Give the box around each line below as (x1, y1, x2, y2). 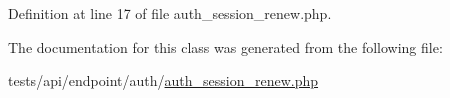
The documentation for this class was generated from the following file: (8, 36, 443, 57)
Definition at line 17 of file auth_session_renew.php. (8, 3, 332, 23)
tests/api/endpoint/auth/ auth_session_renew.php (8, 70, 319, 91)
